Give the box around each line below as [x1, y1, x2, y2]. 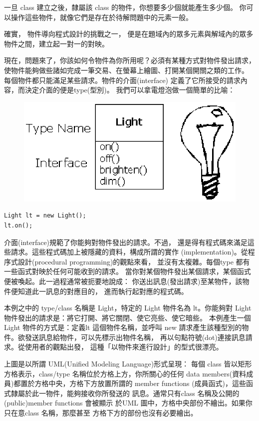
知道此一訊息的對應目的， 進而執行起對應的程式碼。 [17, 285, 188, 296]
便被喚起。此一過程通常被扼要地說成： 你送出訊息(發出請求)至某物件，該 [4, 275, 243, 286]
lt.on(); [4, 221, 33, 229]
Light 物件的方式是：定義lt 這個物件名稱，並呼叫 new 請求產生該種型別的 [4, 322, 242, 332]
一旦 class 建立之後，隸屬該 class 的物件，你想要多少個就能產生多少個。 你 [4, 2, 247, 12]
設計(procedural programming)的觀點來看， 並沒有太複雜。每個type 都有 [17, 256, 250, 266]
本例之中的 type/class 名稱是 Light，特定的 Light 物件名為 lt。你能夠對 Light [4, 302, 252, 313]
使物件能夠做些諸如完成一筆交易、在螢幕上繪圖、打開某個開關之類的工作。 [4, 64, 249, 75]
